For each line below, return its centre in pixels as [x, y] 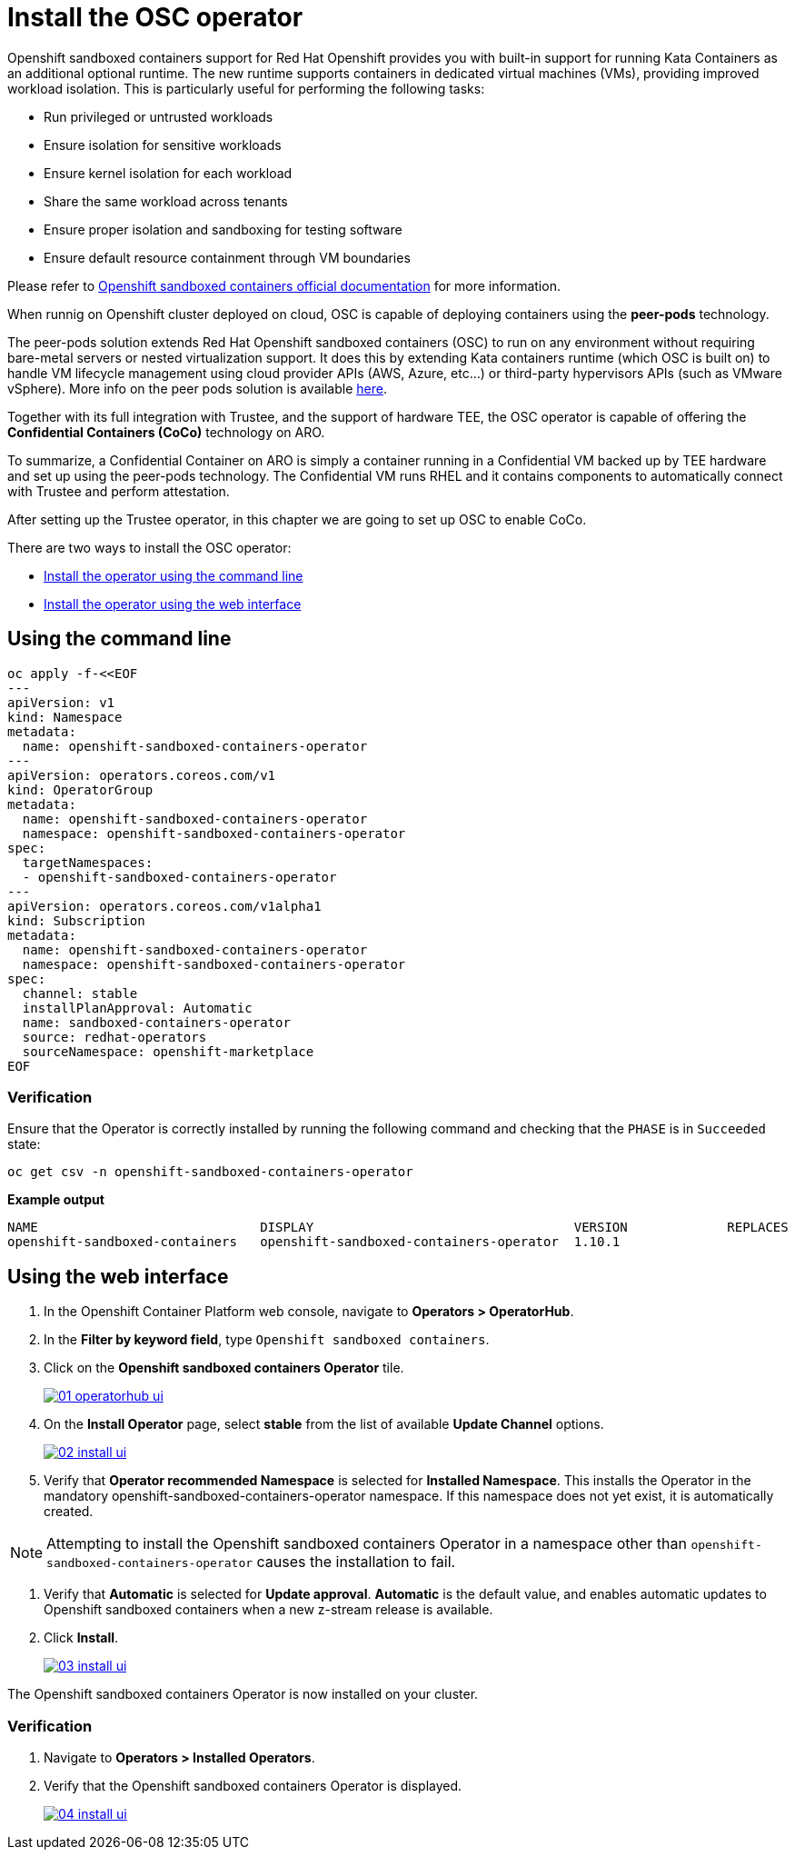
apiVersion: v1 [61, 702]
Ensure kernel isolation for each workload [168, 173]
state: [24, 1144]
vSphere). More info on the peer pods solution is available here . [197, 388]
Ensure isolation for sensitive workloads [163, 145]
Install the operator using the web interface [173, 604]
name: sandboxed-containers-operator [156, 1022]
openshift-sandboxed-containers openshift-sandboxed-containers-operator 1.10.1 [314, 1242]
